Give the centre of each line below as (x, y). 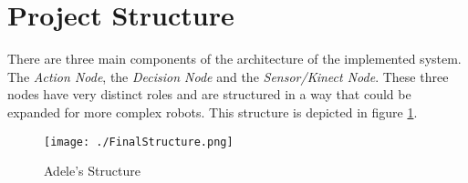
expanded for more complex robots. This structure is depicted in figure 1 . (213, 112)
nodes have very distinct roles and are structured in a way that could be (209, 94)
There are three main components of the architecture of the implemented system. (234, 59)
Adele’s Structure (92, 171)
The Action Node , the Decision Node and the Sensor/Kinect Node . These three (228, 76)
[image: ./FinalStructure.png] (139, 142)
